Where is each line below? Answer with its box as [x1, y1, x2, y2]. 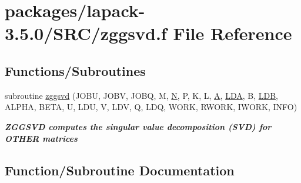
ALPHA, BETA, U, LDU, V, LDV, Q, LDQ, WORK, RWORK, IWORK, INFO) [5, 101, 297, 113]
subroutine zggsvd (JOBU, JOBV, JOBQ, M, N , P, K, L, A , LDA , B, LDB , [5, 89, 278, 101]
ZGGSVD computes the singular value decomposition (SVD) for [5, 120, 272, 132]
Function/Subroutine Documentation [5, 161, 235, 179]
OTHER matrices [5, 132, 78, 144]
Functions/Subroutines [5, 61, 146, 79]
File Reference [173, 21, 292, 45]
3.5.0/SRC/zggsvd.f [5, 21, 167, 45]
